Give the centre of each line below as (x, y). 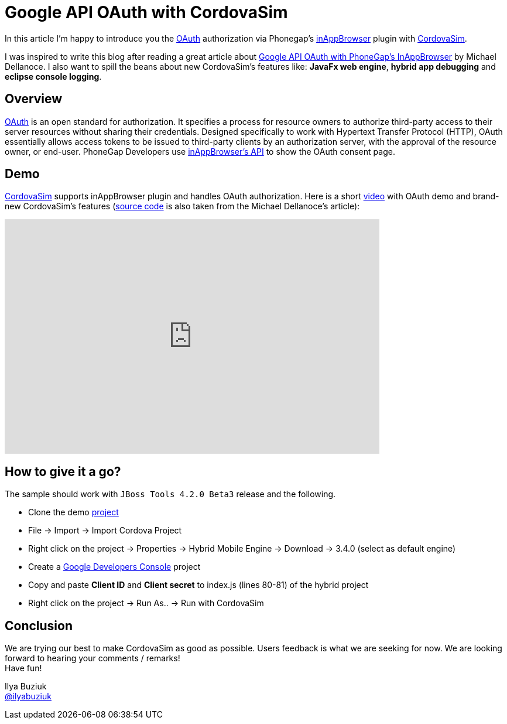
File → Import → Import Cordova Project (105, 531)
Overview (34, 99)
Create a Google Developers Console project (114, 567)
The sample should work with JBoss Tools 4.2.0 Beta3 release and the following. (170, 494)
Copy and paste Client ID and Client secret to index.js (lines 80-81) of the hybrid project (198, 585)
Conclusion (39, 626)
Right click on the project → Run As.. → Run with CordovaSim (146, 603)
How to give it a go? (63, 471)
